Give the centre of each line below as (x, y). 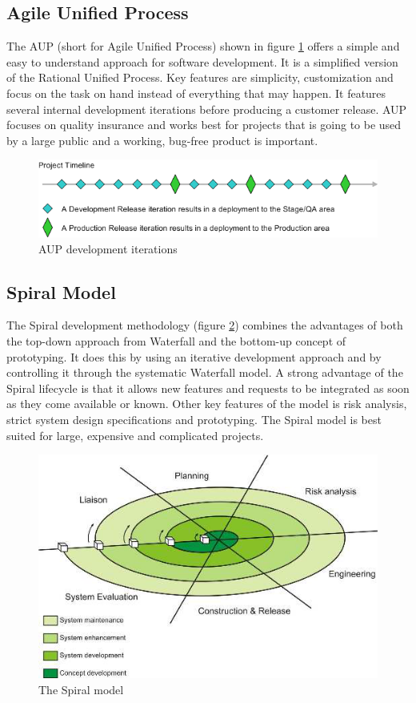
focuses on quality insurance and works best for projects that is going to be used (204, 125)
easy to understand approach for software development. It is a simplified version (202, 61)
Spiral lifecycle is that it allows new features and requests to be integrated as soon (208, 388)
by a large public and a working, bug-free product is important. (162, 140)
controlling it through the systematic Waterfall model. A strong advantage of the (205, 372)
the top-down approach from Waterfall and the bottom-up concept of (176, 340)
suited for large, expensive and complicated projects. (135, 435)
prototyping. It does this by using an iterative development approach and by (194, 356)
